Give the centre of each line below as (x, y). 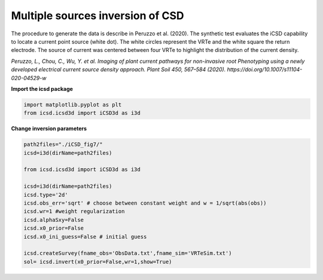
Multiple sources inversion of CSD (97, 16)
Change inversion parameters (49, 129)
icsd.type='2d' (46, 195)
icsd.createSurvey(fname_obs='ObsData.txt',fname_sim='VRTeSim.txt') (128, 253)
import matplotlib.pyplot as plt (73, 104)
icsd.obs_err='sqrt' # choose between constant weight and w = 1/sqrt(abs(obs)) (145, 203)
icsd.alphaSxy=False (54, 220)
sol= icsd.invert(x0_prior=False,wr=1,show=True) (98, 261)
